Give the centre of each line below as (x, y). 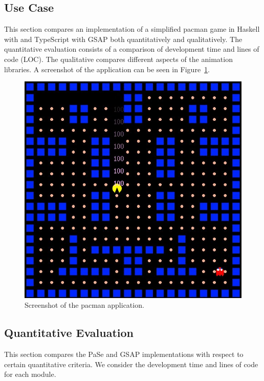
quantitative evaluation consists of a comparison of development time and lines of (132, 49)
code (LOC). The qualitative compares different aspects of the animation (118, 59)
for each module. (30, 374)
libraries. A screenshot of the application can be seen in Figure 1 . (107, 69)
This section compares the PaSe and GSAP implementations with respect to (124, 354)
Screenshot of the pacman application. (84, 305)
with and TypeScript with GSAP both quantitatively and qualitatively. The (123, 39)
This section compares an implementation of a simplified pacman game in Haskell (132, 29)
